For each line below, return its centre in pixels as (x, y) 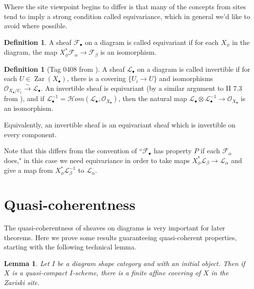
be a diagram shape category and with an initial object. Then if (151, 263)
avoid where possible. (36, 26)
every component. (30, 134)
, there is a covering (96, 78)
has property (173, 151)
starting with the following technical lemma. (70, 247)
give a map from (28, 170)
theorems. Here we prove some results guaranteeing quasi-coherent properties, (120, 237)
